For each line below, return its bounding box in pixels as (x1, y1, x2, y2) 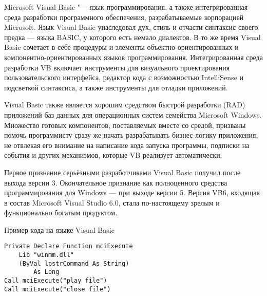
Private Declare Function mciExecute (4, 243, 133, 250)
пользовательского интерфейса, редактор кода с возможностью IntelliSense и (4, 72, 244, 83)
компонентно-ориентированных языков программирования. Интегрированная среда (4, 51, 263, 62)
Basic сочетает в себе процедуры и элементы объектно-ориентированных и (4, 42, 239, 52)
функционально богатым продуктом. (4, 207, 118, 218)
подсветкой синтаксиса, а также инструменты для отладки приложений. (4, 82, 228, 92)
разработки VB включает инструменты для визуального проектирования (4, 62, 230, 72)
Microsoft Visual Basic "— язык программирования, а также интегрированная (4, 2, 248, 12)
